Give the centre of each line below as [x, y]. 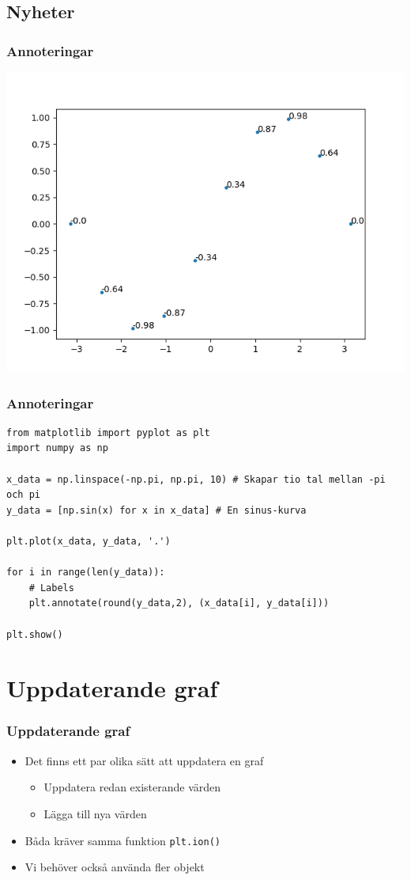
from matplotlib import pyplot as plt [108, 432]
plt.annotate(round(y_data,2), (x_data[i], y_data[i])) [179, 603]
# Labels [51, 588]
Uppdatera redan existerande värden [132, 787]
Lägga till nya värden [95, 813]
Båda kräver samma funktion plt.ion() [123, 840]
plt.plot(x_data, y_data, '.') [89, 541]
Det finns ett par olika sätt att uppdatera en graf [144, 760]
